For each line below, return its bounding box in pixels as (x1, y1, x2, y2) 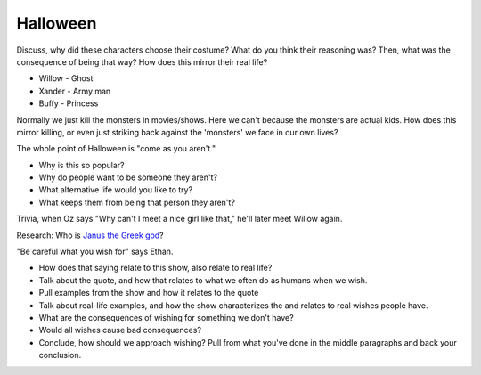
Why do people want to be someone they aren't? (38, 172, 218, 183)
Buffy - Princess (38, 98, 99, 109)
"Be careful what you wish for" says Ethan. (16, 246, 174, 257)
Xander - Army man (38, 86, 111, 96)
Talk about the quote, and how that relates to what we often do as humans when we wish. (38, 274, 368, 285)
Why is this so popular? (38, 159, 125, 170)
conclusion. (38, 350, 82, 361)
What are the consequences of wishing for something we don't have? (38, 312, 294, 322)
